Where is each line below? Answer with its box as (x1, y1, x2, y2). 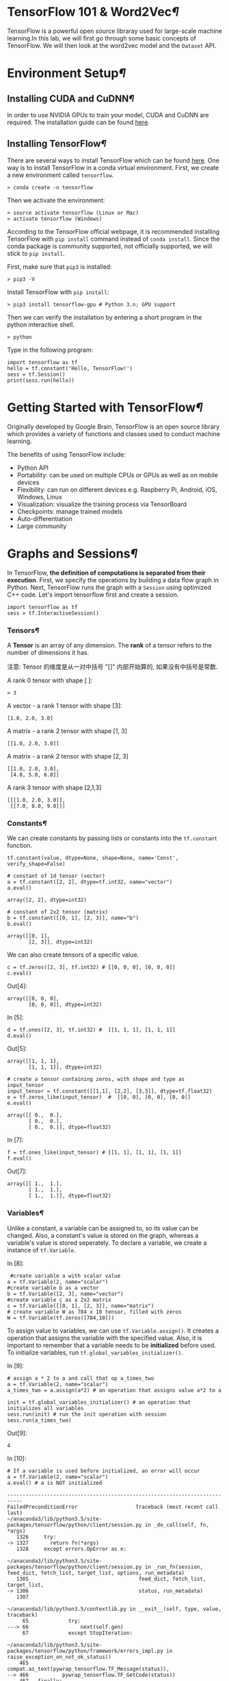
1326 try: (16, 1534, 57, 1540)
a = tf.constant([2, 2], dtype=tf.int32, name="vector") (7, 879, 173, 885)
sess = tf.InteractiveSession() (7, 610, 99, 617)
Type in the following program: (7, 346, 94, 354)
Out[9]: (7, 1429, 27, 1437)
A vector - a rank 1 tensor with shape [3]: (7, 701, 122, 710)
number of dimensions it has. (7, 648, 90, 656)
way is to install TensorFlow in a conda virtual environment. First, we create (7, 163, 219, 171)
